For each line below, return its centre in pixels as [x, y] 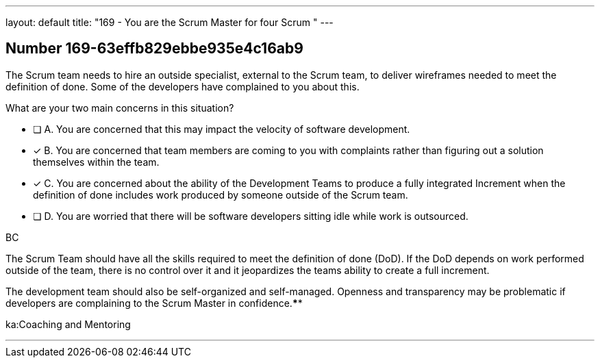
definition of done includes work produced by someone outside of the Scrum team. [221, 195]
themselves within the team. [96, 162]
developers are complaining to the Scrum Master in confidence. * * [154, 303]
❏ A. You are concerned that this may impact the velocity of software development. [222, 129]
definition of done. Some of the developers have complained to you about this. [183, 86]
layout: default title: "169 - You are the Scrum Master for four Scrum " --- [170, 22]
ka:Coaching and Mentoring [68, 324]
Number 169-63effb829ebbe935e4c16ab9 [154, 49]
